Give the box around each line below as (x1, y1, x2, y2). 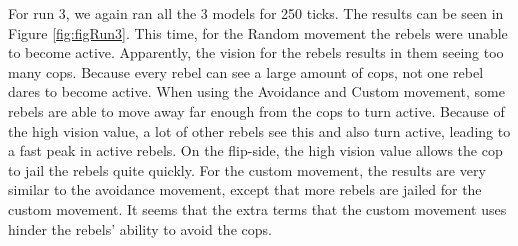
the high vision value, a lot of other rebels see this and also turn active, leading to (8, 120, 511, 141)
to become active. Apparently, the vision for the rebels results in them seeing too (8, 42, 504, 63)
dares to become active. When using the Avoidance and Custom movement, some (8, 81, 505, 102)
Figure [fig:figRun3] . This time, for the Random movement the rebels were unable (8, 22, 508, 43)
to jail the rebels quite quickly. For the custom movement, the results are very (8, 159, 486, 180)
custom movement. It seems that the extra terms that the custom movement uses (8, 198, 507, 219)
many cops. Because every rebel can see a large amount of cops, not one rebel (8, 61, 484, 82)
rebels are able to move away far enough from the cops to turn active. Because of (8, 100, 505, 121)
